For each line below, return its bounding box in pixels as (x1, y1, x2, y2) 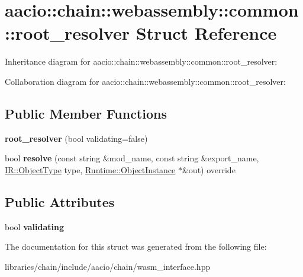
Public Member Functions (5, 104, 167, 122)
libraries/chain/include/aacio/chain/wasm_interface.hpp (5, 260, 211, 272)
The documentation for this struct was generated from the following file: (5, 240, 267, 253)
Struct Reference (136, 21, 277, 45)
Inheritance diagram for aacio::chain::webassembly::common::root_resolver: (5, 55, 278, 68)
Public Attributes (5, 192, 115, 211)
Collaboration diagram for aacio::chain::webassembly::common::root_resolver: (5, 75, 286, 87)
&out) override (182, 163, 236, 176)
